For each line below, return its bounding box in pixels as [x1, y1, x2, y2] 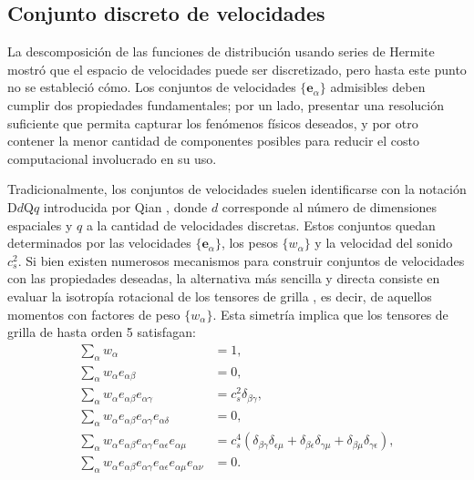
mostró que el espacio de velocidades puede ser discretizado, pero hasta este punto [7, 59, 467, 78]
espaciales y [7, 215, 73, 234]
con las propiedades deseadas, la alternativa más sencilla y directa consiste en [7, 269, 440, 288]
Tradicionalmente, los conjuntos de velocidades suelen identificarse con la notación [7, 179, 467, 199]
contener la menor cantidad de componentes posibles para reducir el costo [7, 131, 419, 150]
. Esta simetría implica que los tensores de [212, 304, 448, 323]
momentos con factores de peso [7, 304, 180, 323]
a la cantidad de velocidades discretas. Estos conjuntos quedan [86, 215, 436, 234]
